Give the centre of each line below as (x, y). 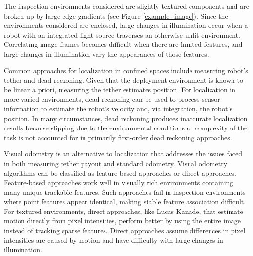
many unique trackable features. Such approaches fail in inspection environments (125, 192)
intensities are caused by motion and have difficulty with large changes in (114, 240)
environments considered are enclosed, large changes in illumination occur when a (126, 25)
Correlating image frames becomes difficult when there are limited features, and (123, 44)
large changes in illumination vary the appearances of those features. (106, 53)
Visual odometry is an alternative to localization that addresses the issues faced (123, 154)
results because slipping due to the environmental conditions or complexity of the (126, 128)
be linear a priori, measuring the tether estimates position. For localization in (120, 89)
